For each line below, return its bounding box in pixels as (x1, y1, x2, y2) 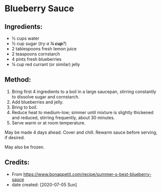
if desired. (4, 134, 25, 140)
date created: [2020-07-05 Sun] (11, 182, 77, 188)
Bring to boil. (11, 104, 38, 110)
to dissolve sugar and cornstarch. (11, 94, 80, 99)
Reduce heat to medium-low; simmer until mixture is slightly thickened (11, 109, 154, 115)
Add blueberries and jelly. (11, 99, 64, 105)
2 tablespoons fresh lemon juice (11, 46, 77, 51)
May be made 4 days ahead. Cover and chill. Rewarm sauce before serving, (4, 129, 158, 135)
